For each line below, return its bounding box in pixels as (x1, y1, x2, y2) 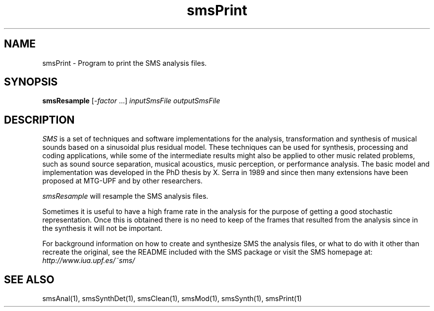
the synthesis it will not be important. (42, 224, 163, 233)
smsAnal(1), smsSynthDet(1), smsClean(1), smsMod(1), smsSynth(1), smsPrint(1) (42, 294, 302, 303)
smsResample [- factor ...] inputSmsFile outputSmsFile (42, 96, 220, 105)
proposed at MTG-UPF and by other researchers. (42, 177, 203, 185)
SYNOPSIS (4, 76, 58, 89)
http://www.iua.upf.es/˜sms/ (42, 256, 135, 265)
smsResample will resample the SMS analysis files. (42, 192, 209, 201)
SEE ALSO (4, 273, 54, 286)
